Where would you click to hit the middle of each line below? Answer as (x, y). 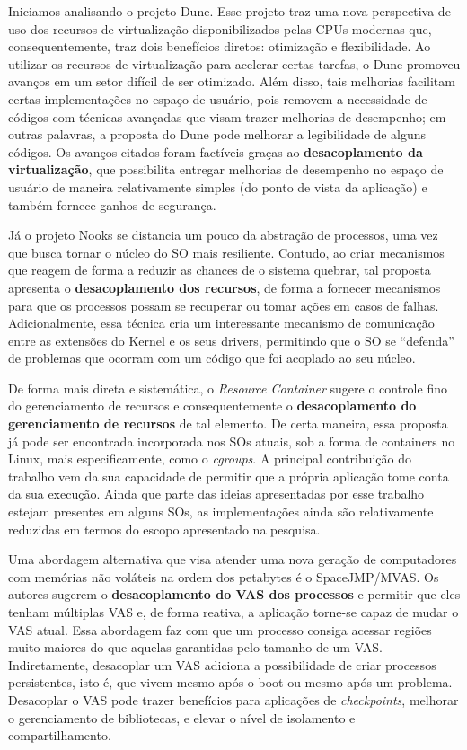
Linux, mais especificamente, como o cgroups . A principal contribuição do (210, 459)
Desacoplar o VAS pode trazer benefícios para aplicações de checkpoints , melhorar (233, 699)
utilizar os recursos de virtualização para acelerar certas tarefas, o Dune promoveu (234, 63)
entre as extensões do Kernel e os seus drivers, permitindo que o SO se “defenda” (231, 340)
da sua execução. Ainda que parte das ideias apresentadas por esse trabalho (216, 494)
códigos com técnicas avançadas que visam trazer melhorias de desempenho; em (227, 116)
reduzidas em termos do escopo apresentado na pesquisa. (164, 529)
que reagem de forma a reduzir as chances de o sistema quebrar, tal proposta (220, 270)
